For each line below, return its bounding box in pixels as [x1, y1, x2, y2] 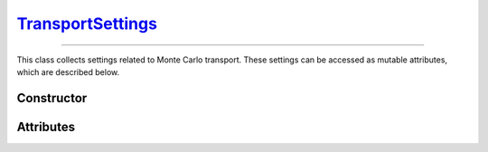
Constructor [16, 90, 88, 106]
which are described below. [16, 66, 120, 77]
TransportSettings [16, 14, 158, 33]
